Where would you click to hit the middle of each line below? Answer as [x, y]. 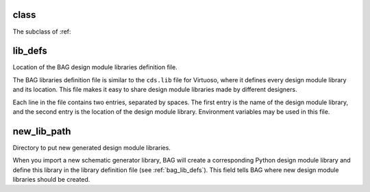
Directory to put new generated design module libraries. [92, 147]
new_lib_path [42, 131]
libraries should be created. [51, 180]
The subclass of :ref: [42, 32]
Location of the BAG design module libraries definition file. [95, 67]
